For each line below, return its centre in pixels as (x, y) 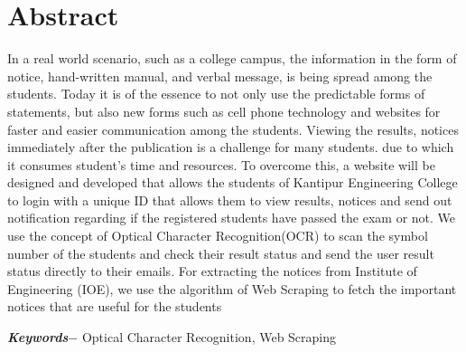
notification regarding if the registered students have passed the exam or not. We (232, 218)
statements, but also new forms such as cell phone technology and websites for (224, 111)
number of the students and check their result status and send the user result (221, 253)
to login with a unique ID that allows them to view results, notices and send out (230, 200)
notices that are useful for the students (115, 306)
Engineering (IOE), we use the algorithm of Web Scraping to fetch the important (232, 288)
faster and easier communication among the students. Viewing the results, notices (233, 129)
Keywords (38, 337)
